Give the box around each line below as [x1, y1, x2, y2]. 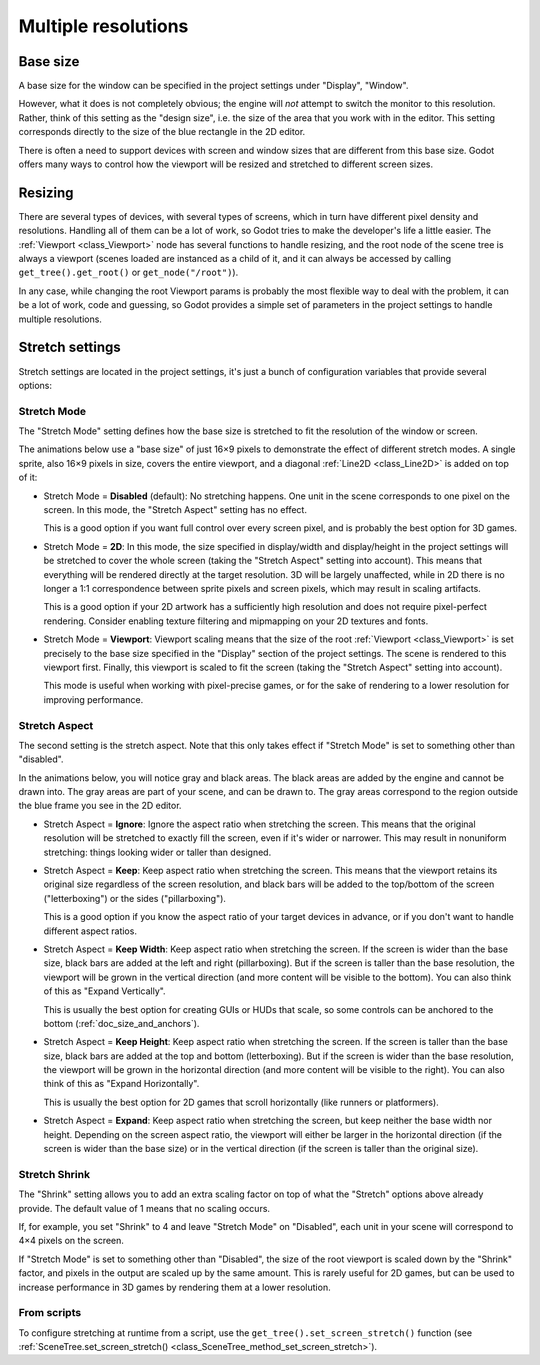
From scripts [18, 1306, 82, 1320]
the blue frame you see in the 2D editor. [18, 800, 182, 812]
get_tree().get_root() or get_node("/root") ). [18, 266, 239, 279]
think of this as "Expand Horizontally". [43, 1078, 200, 1090]
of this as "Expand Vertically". [43, 985, 166, 997]
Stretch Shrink [18, 1167, 90, 1181]
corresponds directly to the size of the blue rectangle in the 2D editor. [18, 126, 306, 138]
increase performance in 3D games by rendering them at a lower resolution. [18, 1281, 331, 1293]
